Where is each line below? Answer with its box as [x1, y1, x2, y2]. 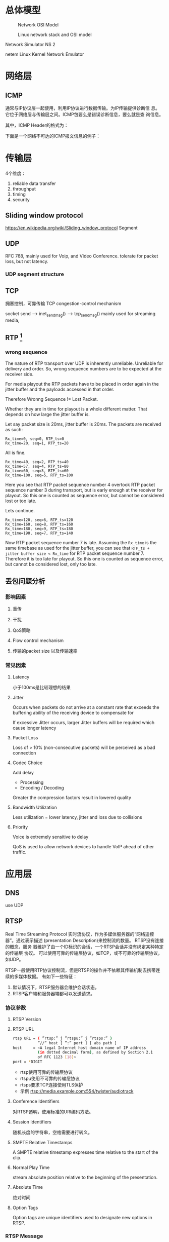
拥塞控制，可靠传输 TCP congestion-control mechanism [5, 300, 122, 307]
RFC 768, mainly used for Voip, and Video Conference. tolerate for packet [5, 253, 158, 259]
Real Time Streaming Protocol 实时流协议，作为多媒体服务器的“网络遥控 [5, 931, 154, 937]
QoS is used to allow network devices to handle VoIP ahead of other [12, 843, 154, 849]
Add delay [12, 769, 34, 775]
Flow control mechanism [12, 637, 64, 644]
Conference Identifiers [12, 1098, 60, 1105]
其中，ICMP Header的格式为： [5, 122, 69, 128]
